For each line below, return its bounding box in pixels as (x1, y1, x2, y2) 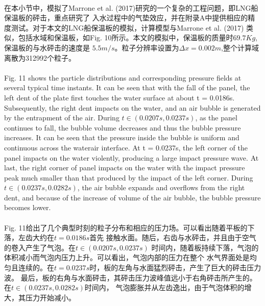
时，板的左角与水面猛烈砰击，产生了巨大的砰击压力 (89, 262, 261, 273)
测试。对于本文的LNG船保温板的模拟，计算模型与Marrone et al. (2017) (11, 22, 244, 33)
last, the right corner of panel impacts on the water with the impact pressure (4, 162, 245, 173)
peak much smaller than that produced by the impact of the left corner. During (4, 172, 253, 183)
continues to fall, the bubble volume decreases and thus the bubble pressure (4, 122, 241, 133)
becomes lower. (4, 202, 51, 213)
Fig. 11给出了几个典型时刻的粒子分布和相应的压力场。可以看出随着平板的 (4, 222, 248, 233)
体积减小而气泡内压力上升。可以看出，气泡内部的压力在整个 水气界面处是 (4, 252, 250, 263)
